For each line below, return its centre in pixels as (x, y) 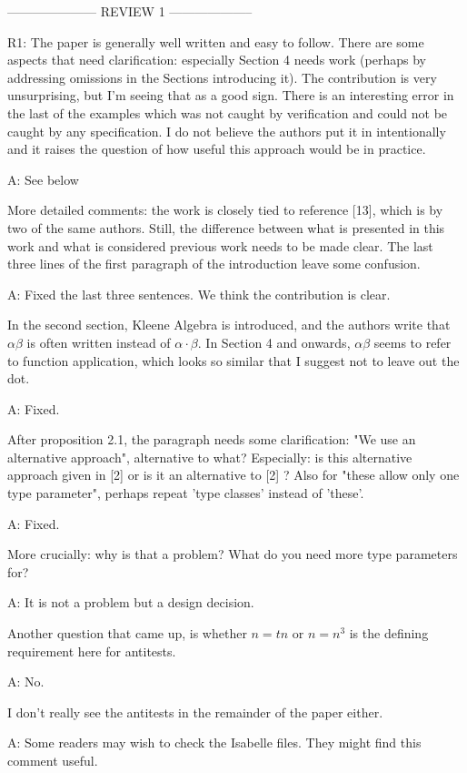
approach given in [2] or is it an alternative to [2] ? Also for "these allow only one (233, 475)
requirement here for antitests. (92, 651)
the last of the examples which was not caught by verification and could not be (228, 112)
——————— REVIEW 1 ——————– (130, 11)
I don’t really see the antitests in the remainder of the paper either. (195, 712)
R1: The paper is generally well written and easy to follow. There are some (216, 41)
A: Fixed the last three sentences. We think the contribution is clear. (199, 294)
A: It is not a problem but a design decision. (131, 602)
